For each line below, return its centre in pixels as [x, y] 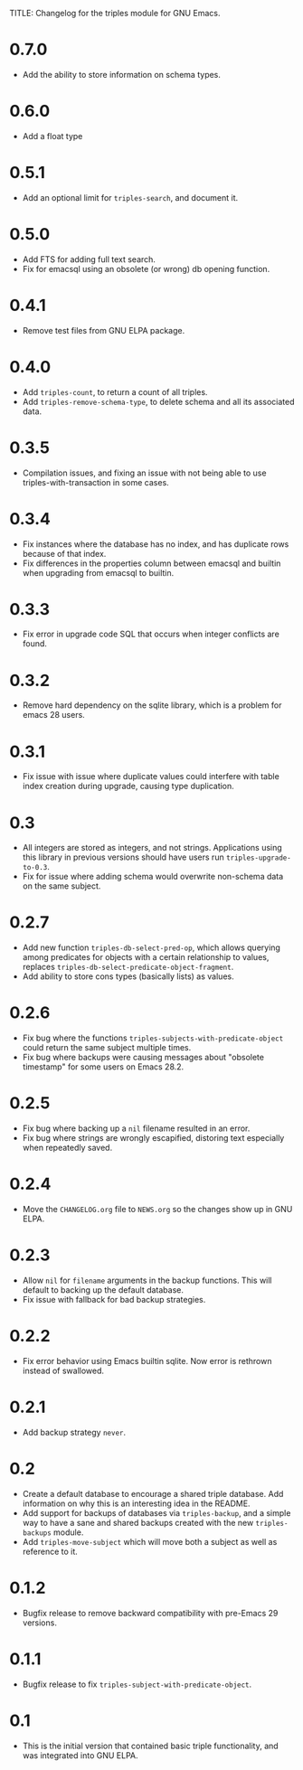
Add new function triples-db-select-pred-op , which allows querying [151, 947]
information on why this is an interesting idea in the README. [136, 1503]
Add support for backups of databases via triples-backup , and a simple [156, 1512]
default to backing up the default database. [103, 1290]
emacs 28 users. [54, 715]
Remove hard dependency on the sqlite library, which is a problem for [152, 705]
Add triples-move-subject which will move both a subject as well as [150, 1541]
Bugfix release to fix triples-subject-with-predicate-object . [137, 1684]
